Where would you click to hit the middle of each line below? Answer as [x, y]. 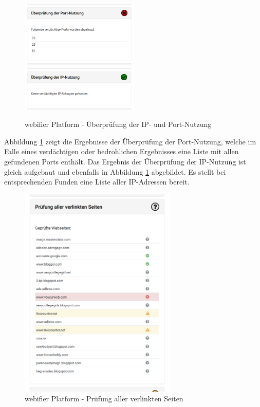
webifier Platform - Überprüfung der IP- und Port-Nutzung [118, 124]
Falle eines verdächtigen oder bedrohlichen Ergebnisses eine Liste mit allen [122, 151]
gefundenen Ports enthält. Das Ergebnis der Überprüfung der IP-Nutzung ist [125, 161]
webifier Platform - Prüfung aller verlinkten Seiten [104, 399]
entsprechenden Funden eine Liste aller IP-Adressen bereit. [97, 182]
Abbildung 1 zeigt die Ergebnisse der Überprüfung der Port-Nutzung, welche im [130, 141]
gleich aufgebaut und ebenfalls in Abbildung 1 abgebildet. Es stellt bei [115, 171]
